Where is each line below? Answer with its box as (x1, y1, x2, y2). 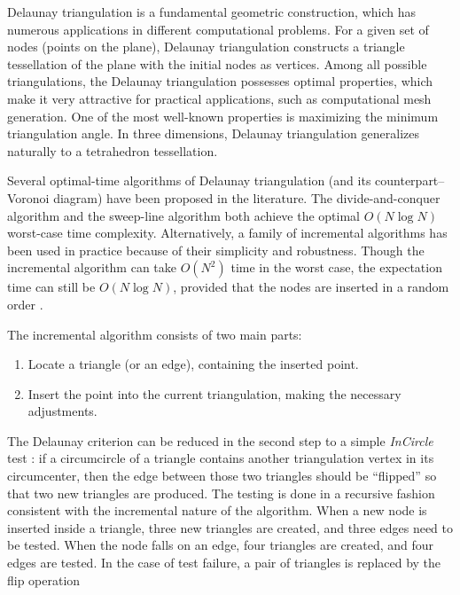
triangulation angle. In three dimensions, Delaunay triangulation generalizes (7, 124, 419, 143)
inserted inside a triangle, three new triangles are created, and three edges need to (7, 518, 453, 536)
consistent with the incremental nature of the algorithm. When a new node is (7, 501, 427, 520)
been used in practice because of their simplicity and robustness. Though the (7, 240, 425, 259)
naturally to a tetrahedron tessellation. (7, 141, 218, 160)
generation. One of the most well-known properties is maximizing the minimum (7, 106, 439, 125)
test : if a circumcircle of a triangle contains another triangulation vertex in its (7, 449, 434, 467)
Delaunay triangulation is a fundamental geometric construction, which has (7, 3, 417, 20)
